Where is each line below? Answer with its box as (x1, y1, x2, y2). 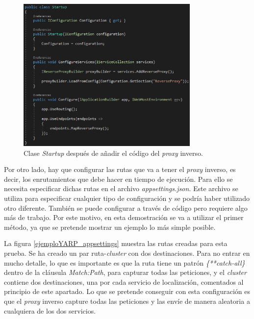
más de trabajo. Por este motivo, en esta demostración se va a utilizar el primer (4, 212, 244, 222)
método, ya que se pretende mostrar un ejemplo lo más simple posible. (4, 221, 216, 232)
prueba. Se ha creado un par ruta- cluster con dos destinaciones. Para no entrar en (4, 248, 250, 258)
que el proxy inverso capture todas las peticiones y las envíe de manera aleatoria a (4, 296, 250, 306)
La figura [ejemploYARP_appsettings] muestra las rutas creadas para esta (4, 238, 228, 248)
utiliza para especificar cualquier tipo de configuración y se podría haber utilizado (4, 193, 250, 203)
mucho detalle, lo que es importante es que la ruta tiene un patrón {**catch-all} (4, 257, 245, 268)
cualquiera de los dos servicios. (4, 305, 96, 316)
